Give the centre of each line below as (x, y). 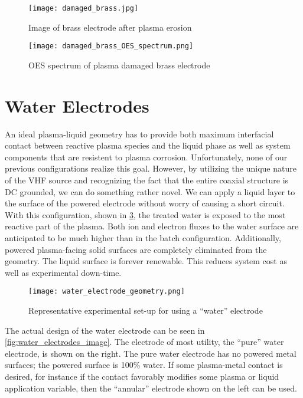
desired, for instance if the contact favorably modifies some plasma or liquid (142, 376)
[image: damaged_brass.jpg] (84, 8)
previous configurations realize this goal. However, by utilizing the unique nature (151, 168)
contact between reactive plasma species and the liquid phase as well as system (148, 145)
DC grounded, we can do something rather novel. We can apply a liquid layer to (150, 191)
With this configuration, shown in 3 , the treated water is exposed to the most (145, 214)
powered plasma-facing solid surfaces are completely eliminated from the (136, 249)
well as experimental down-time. (63, 272)
